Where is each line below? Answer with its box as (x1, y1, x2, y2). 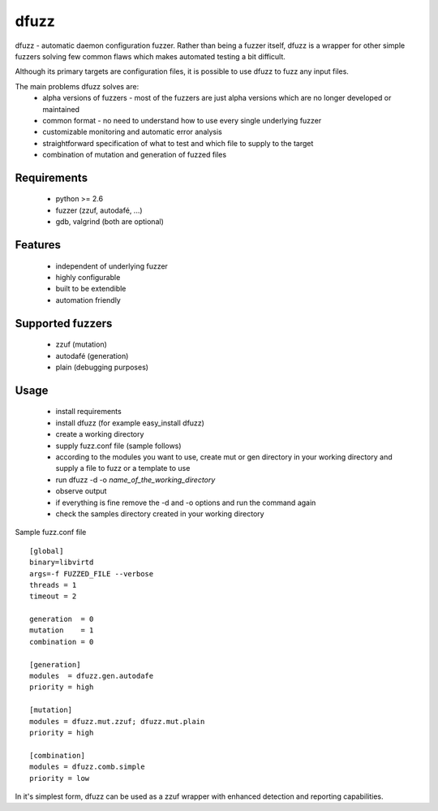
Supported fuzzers (15, 317, 113, 330)
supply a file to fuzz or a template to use (55, 464, 191, 473)
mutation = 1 (29, 626, 94, 635)
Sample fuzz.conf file (15, 528, 87, 537)
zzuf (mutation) (55, 339, 107, 349)
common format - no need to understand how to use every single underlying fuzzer (42, 115, 322, 125)
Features (15, 238, 61, 252)
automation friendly (55, 295, 121, 304)
